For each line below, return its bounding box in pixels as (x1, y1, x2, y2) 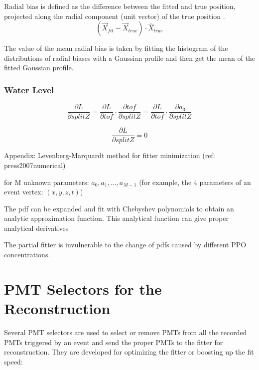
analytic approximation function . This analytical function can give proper (4, 213, 229, 223)
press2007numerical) (4, 160, 66, 170)
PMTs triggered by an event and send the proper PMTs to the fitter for (4, 337, 223, 347)
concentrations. (4, 249, 50, 260)
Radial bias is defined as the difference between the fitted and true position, (4, 1, 236, 11)
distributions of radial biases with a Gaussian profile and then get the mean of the (4, 52, 255, 63)
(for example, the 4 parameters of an (139, 177, 251, 187)
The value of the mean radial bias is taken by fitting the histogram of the (4, 43, 228, 53)
